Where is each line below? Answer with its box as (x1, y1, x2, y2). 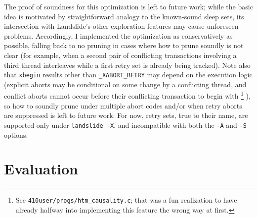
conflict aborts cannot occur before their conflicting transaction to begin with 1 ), (4, 89, 251, 101)
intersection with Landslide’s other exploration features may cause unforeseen (4, 21, 239, 31)
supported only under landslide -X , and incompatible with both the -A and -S (4, 119, 247, 130)
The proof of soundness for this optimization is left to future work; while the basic (4, 1, 253, 11)
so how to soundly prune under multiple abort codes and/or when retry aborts (4, 100, 242, 110)
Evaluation (4, 159, 78, 179)
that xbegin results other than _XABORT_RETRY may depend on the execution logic (4, 69, 253, 80)
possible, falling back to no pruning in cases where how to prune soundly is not (4, 40, 244, 51)
